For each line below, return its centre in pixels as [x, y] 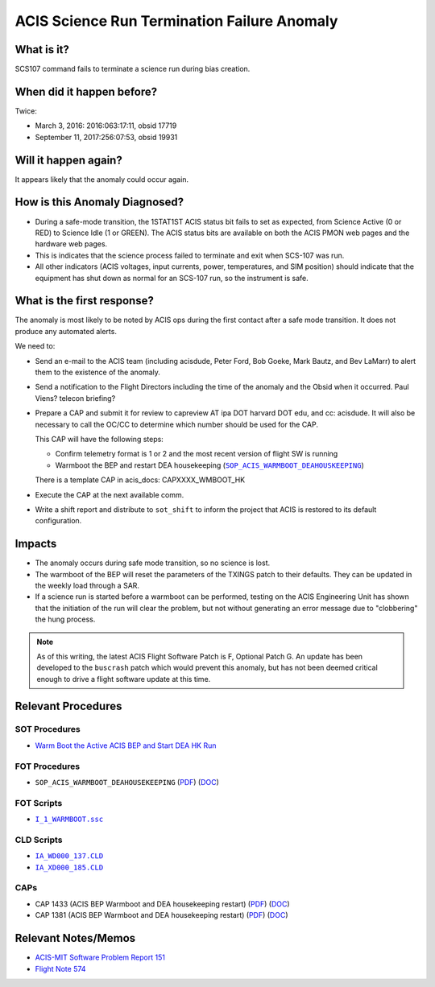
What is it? [42, 50]
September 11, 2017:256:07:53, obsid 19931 [106, 137]
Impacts [36, 544]
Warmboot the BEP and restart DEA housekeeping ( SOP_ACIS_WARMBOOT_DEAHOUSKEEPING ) [209, 465]
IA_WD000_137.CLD [69, 856]
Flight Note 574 [60, 968]
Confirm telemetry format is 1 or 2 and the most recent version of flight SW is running [197, 454]
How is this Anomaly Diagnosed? [99, 202]
